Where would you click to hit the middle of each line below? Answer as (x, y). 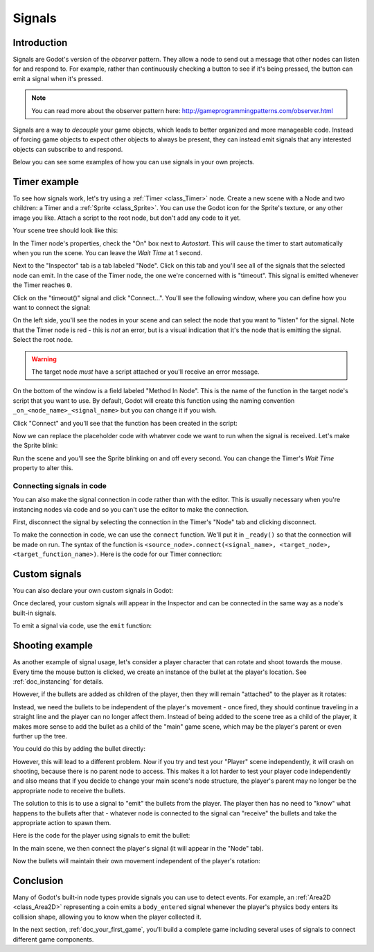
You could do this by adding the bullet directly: (79, 749)
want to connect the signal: (52, 308)
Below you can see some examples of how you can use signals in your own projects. (134, 162)
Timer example (46, 182)
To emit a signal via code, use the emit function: (82, 626)
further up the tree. (40, 736)
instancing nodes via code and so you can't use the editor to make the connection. (131, 509)
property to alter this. (43, 468)
